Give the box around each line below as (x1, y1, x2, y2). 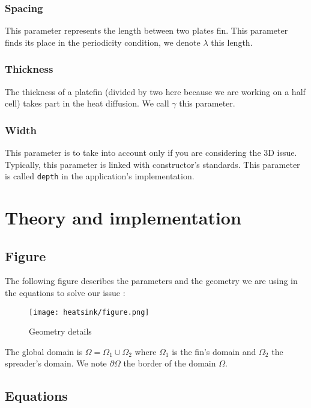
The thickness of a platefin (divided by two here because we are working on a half (5, 85, 306, 97)
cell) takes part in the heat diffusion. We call (5, 97, 169, 110)
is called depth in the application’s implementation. (5, 170, 195, 182)
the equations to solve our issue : (5, 286, 125, 299)
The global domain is (5, 345, 83, 357)
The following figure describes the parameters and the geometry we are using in (5, 274, 298, 287)
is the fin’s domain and (172, 345, 256, 357)
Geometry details (29, 325, 92, 338)
